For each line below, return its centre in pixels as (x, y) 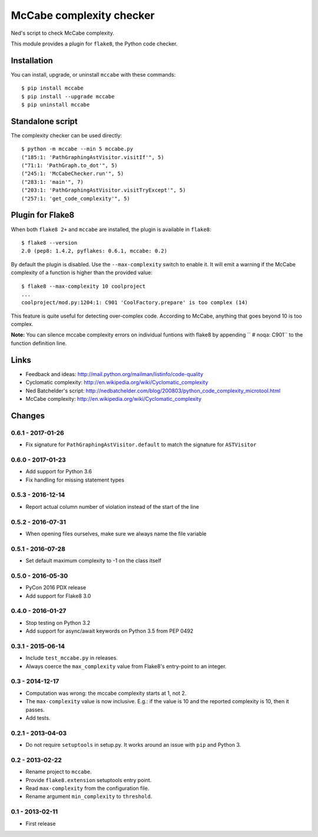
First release (41, 823)
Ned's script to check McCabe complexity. (62, 33)
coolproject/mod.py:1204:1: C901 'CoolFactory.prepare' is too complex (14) (135, 303)
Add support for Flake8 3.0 (58, 596)
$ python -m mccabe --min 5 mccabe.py (77, 149)
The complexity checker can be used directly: (67, 135)
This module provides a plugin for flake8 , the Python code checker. (94, 44)
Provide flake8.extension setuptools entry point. (89, 780)
